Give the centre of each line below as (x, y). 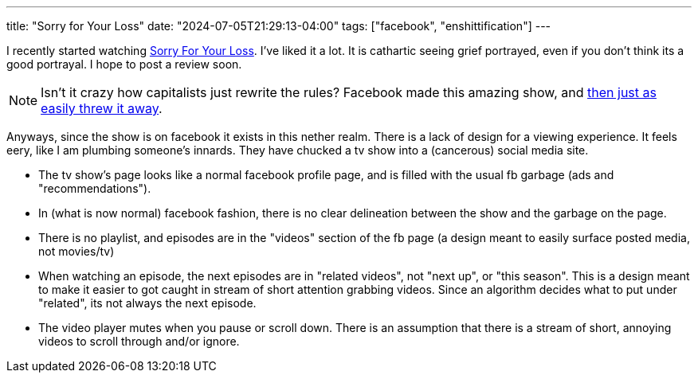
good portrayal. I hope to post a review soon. (124, 64)
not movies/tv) (76, 251)
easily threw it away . (102, 108)
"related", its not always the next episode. (147, 303)
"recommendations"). (95, 188)
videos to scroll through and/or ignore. (139, 341)
